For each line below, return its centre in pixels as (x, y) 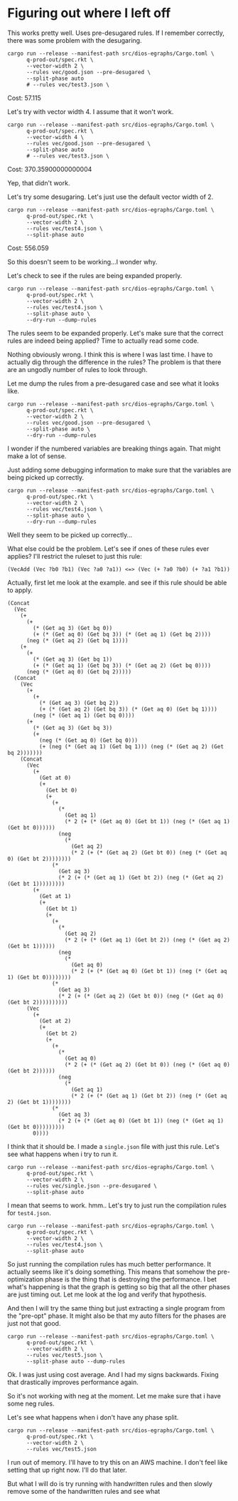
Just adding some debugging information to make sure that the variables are (119, 470)
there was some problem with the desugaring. (75, 40)
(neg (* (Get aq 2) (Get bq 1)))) (77, 640)
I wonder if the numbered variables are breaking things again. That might (114, 448)
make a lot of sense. (37, 456)
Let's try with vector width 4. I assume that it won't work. (91, 111)
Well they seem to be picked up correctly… (70, 535)
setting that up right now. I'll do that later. (67, 1470)
